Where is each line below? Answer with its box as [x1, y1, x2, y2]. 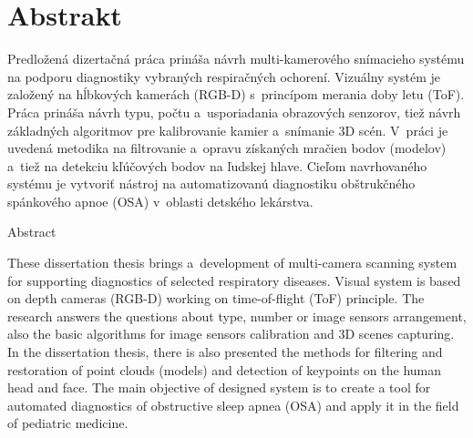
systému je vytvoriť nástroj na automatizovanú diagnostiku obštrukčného [7, 174, 416, 193]
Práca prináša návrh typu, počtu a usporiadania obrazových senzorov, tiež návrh [7, 102, 461, 121]
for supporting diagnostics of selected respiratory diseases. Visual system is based [7, 270, 461, 290]
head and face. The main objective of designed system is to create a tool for [7, 378, 431, 397]
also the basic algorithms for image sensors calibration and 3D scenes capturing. [7, 324, 455, 343]
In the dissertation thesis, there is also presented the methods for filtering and [7, 342, 443, 362]
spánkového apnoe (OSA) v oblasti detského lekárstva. [7, 191, 314, 210]
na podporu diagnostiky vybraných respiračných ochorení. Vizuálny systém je [7, 66, 441, 86]
